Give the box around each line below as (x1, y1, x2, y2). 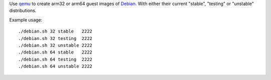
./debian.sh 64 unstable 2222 (18, 63, 93, 69)
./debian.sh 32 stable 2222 (18, 28, 93, 34)
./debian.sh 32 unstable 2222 (18, 42, 93, 48)
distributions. (9, 7, 37, 13)
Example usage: (9, 16, 43, 22)
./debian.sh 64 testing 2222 (18, 56, 93, 62)
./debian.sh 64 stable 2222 (18, 49, 93, 55)
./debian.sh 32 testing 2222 (18, 35, 93, 41)
